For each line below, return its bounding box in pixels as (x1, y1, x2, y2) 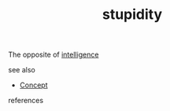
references (8, 96, 44, 105)
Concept (19, 80, 49, 90)
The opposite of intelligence (8, 50, 99, 60)
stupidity (102, 6, 163, 24)
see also (8, 65, 35, 75)
